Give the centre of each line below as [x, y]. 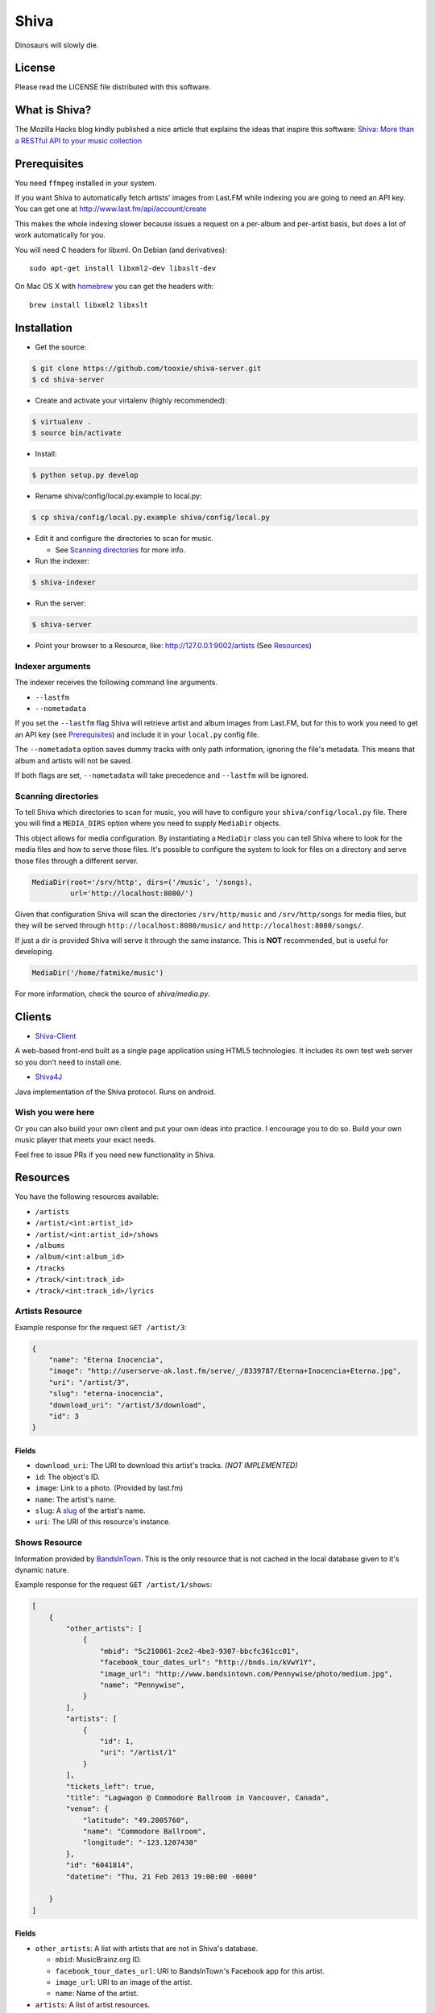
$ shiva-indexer [64, 583]
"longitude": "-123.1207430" [140, 1843]
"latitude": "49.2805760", [136, 1820]
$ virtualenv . [62, 422]
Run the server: [60, 603]
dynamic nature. [42, 1569]
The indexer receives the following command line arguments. [116, 682]
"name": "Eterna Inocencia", [106, 1360]
